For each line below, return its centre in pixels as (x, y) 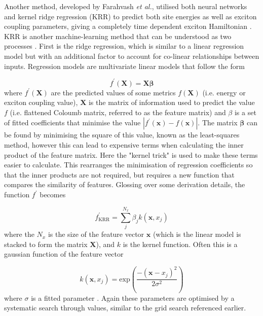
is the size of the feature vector (96, 234)
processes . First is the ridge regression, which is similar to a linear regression (124, 46)
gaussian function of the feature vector (64, 254)
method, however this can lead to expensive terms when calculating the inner (124, 145)
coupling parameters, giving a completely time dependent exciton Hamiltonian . (128, 26)
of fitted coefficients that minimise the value (72, 122)
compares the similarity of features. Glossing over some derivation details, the (125, 184)
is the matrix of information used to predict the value (172, 102)
